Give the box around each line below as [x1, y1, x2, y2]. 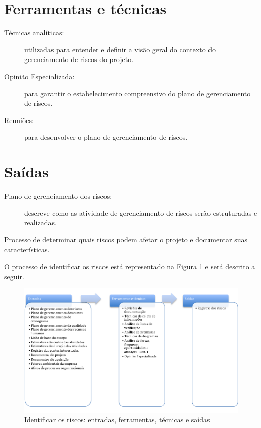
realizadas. [24, 217, 57, 228]
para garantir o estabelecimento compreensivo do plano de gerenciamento [24, 88, 251, 98]
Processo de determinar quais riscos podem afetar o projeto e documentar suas [4, 234, 248, 244]
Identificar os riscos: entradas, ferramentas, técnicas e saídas [24, 414, 210, 425]
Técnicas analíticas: [4, 27, 64, 38]
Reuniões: [4, 114, 34, 125]
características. [4, 244, 50, 255]
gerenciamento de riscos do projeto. [24, 54, 134, 65]
